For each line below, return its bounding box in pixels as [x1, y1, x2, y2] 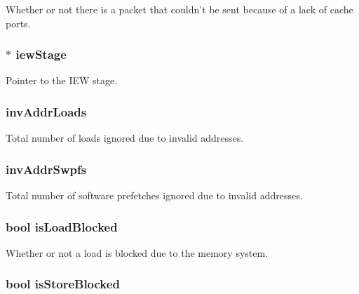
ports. [6, 15, 31, 30]
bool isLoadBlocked [6, 218, 118, 235]
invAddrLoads [6, 102, 87, 120]
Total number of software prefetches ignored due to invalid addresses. [6, 188, 303, 203]
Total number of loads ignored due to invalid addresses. [6, 131, 244, 145]
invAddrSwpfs [6, 160, 87, 178]
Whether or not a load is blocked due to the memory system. [6, 245, 269, 260]
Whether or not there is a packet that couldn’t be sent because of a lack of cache [6, 2, 353, 16]
